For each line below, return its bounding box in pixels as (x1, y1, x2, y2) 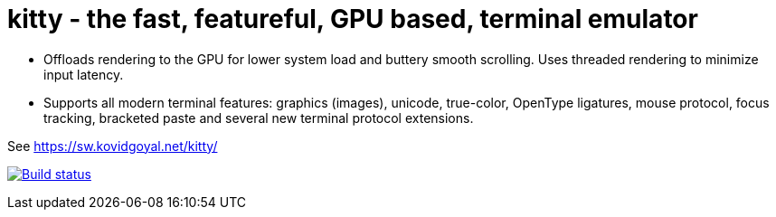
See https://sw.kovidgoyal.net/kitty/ (7, 137, 218, 154)
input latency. (43, 66, 124, 82)
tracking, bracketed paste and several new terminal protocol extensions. (43, 109, 474, 126)
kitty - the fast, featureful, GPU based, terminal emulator (7, 4, 698, 34)
